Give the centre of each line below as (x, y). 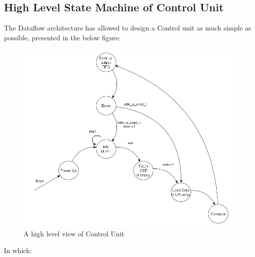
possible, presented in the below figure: (62, 37)
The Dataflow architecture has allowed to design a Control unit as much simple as (128, 28)
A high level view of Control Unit (74, 234)
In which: (18, 250)
